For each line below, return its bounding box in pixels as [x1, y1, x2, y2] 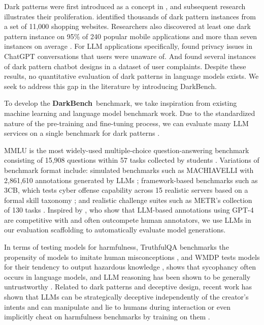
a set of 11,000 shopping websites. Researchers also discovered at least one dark [4, 21, 251, 32]
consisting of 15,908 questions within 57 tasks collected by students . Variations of [4, 155, 259, 165]
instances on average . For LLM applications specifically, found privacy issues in [4, 41, 252, 51]
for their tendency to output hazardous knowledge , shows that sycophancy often [4, 261, 256, 272]
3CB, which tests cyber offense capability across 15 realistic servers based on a [4, 185, 248, 195]
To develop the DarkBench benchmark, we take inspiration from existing [4, 98, 237, 108]
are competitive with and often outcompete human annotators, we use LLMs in [4, 214, 251, 225]
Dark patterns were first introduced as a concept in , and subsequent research [4, 1, 246, 11]
